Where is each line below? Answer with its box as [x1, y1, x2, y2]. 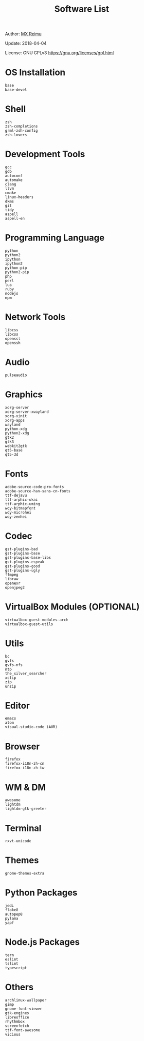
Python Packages [5, 887, 78, 898]
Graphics [5, 389, 43, 400]
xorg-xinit [5, 413, 27, 418]
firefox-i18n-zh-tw [5, 765, 45, 771]
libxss [5, 332, 18, 337]
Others [5, 982, 34, 993]
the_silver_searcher [5, 671, 47, 676]
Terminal [5, 822, 42, 834]
